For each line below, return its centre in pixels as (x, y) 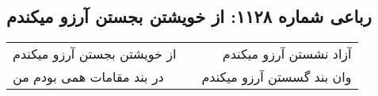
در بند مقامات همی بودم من (88, 77)
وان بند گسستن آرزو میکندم (277, 77)
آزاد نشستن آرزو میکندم (287, 54)
